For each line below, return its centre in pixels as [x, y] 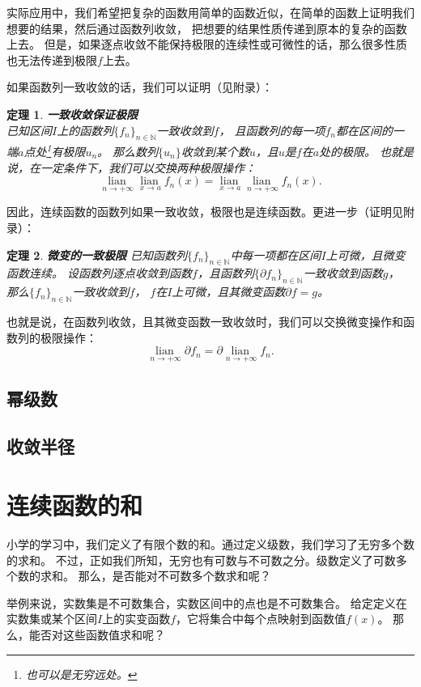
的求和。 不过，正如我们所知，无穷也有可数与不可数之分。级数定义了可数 [201, 560]
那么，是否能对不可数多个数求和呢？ [174, 576]
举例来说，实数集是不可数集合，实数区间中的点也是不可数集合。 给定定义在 [207, 602]
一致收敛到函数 [343, 273]
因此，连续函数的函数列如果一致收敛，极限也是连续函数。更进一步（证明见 [205, 212]
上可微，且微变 [366, 254]
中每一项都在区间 [276, 254]
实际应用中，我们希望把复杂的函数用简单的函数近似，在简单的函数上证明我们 [210, 12]
